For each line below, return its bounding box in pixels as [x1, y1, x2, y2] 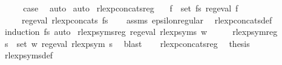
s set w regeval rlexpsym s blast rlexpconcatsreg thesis [4, 37, 250, 49]
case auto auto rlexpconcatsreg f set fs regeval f [23, 2, 238, 14]
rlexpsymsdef [4, 49, 53, 61]
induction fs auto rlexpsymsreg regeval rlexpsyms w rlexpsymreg [4, 25, 278, 38]
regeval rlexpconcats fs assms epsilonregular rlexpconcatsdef [21, 13, 272, 26]
